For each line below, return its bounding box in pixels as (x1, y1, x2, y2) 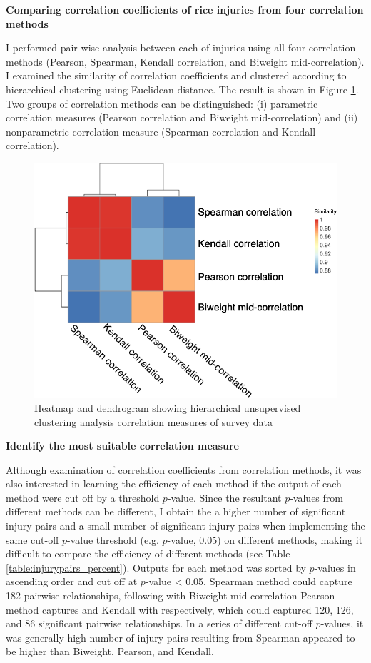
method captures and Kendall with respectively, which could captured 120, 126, (6, 602, 354, 617)
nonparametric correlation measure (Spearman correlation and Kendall (6, 123, 316, 138)
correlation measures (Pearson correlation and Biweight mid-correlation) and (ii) (6, 110, 358, 125)
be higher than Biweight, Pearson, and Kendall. (6, 644, 214, 659)
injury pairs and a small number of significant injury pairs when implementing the (6, 518, 365, 533)
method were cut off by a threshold (6, 490, 160, 505)
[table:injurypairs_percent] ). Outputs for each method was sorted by (6, 560, 306, 575)
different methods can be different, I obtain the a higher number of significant (6, 504, 346, 519)
